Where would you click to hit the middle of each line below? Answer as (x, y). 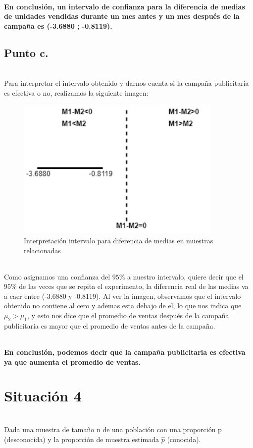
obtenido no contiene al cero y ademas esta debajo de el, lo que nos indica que (123, 306)
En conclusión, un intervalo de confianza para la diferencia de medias (125, 6)
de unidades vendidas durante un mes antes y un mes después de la (122, 16)
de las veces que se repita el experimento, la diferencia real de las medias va (134, 286)
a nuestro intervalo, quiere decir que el (185, 276)
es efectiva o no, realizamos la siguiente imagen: (76, 92)
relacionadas (42, 250)
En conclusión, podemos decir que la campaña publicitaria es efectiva (125, 352)
